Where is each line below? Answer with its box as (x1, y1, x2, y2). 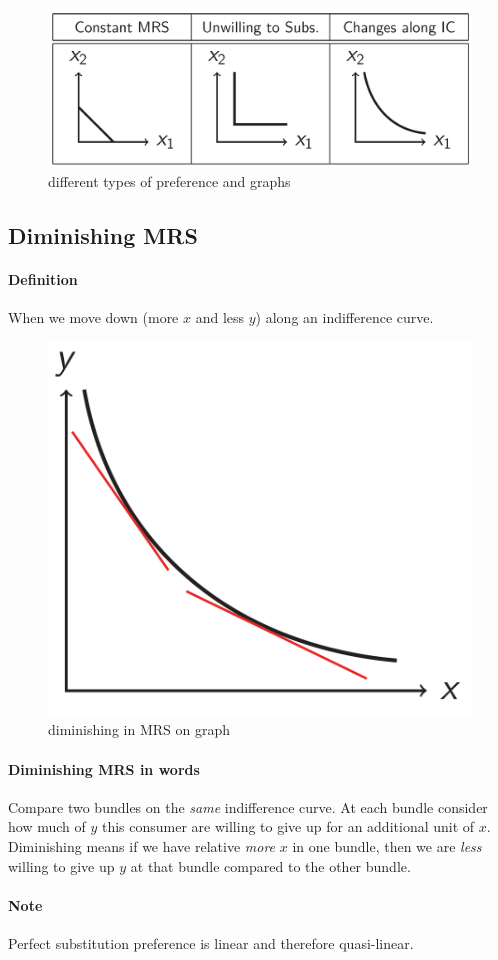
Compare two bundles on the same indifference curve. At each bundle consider (8, 796, 488, 817)
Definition (8, 268, 78, 289)
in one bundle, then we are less (292, 835, 482, 856)
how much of (8, 816, 86, 837)
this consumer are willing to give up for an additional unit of (101, 816, 475, 837)
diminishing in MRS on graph (48, 719, 230, 740)
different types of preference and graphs (48, 170, 291, 191)
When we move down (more (8, 306, 179, 327)
